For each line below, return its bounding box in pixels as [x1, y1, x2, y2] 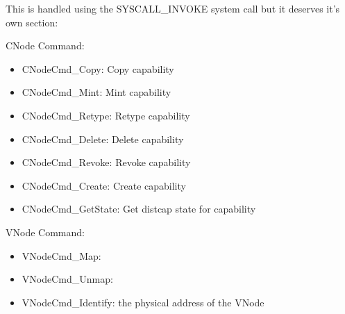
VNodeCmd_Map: [22, 248, 101, 263]
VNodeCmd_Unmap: [22, 272, 113, 286]
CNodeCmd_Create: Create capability [22, 178, 186, 192]
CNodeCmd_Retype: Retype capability [22, 108, 190, 122]
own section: [6, 15, 58, 29]
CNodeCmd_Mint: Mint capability [22, 85, 171, 99]
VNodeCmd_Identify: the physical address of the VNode [22, 295, 264, 309]
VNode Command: [6, 224, 85, 239]
